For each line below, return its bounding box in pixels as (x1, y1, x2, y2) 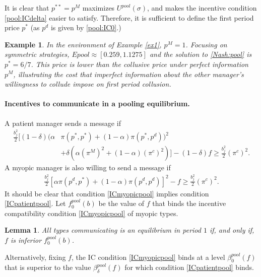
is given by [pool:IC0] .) (50, 22, 121, 33)
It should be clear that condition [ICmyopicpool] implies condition (5, 188, 209, 198)
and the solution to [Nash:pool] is (149, 49, 252, 59)
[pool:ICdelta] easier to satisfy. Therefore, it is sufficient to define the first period (5, 12, 254, 23)
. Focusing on (185, 39, 227, 49)
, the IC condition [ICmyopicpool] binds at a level (71, 251, 225, 262)
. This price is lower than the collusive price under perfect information (31, 58, 248, 69)
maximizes (82, 3, 115, 13)
